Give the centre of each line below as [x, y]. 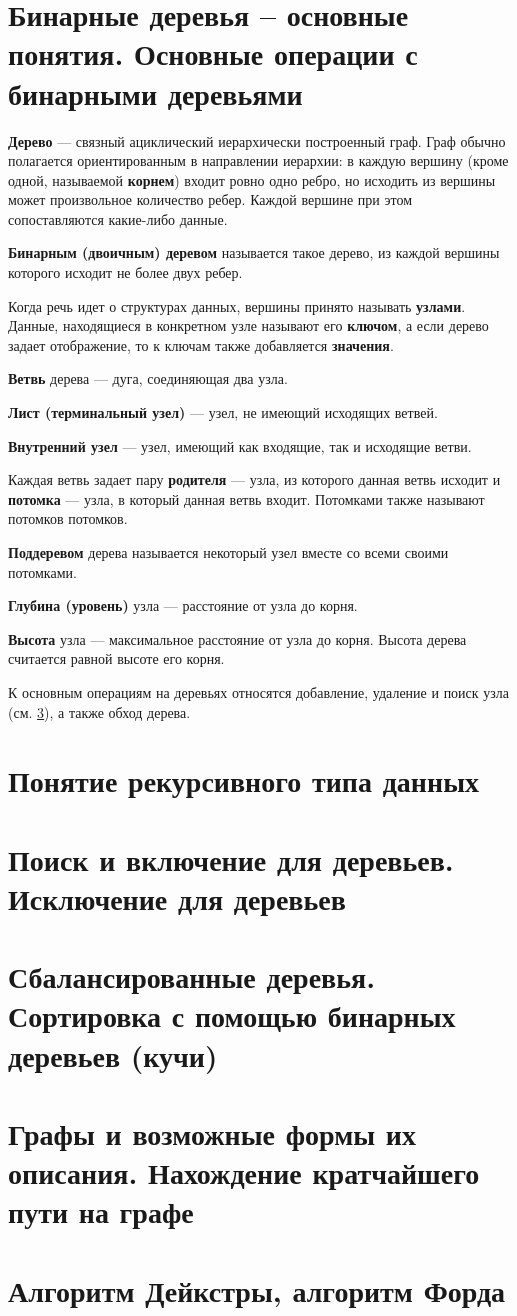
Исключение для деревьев [177, 897]
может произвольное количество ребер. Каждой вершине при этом [210, 199]
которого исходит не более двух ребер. [125, 272]
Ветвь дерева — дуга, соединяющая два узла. [148, 378]
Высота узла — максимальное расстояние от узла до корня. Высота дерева [237, 638]
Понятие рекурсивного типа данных [243, 780]
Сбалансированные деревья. [192, 976]
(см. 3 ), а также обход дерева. [99, 711]
